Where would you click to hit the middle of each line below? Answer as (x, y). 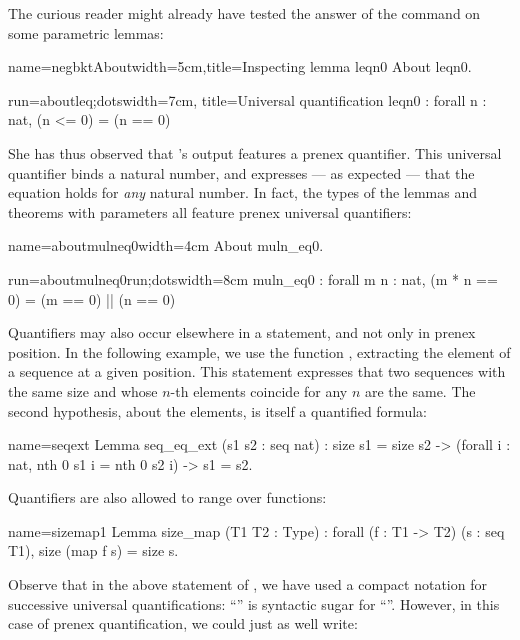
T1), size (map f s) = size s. (93, 550)
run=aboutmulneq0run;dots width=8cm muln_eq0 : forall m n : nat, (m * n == (253, 278)
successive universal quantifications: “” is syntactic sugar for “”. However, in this (254, 603)
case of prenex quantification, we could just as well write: (183, 623)
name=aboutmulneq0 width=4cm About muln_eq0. (166, 245)
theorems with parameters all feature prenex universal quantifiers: (210, 211)
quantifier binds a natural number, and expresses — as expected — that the (241, 172)
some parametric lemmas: (86, 32)
